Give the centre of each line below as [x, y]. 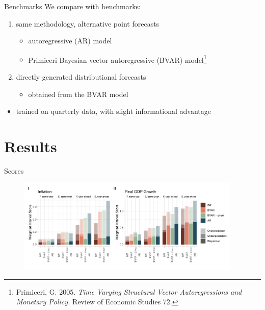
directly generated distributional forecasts [81, 77]
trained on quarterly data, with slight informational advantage [113, 111]
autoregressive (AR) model [70, 41]
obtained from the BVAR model [78, 94]
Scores [14, 170]
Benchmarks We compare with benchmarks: [73, 6]
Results [31, 146]
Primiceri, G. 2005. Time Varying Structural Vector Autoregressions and [129, 291]
